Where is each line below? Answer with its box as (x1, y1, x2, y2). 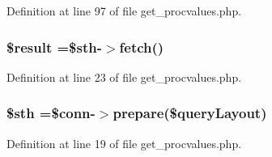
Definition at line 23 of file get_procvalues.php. (6, 68, 242, 85)
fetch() (119, 36, 164, 57)
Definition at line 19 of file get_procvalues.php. (6, 134, 242, 151)
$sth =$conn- (6, 103, 96, 123)
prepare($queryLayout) (113, 103, 267, 123)
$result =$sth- (6, 36, 102, 57)
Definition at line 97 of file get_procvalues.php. (6, 2, 242, 19)
